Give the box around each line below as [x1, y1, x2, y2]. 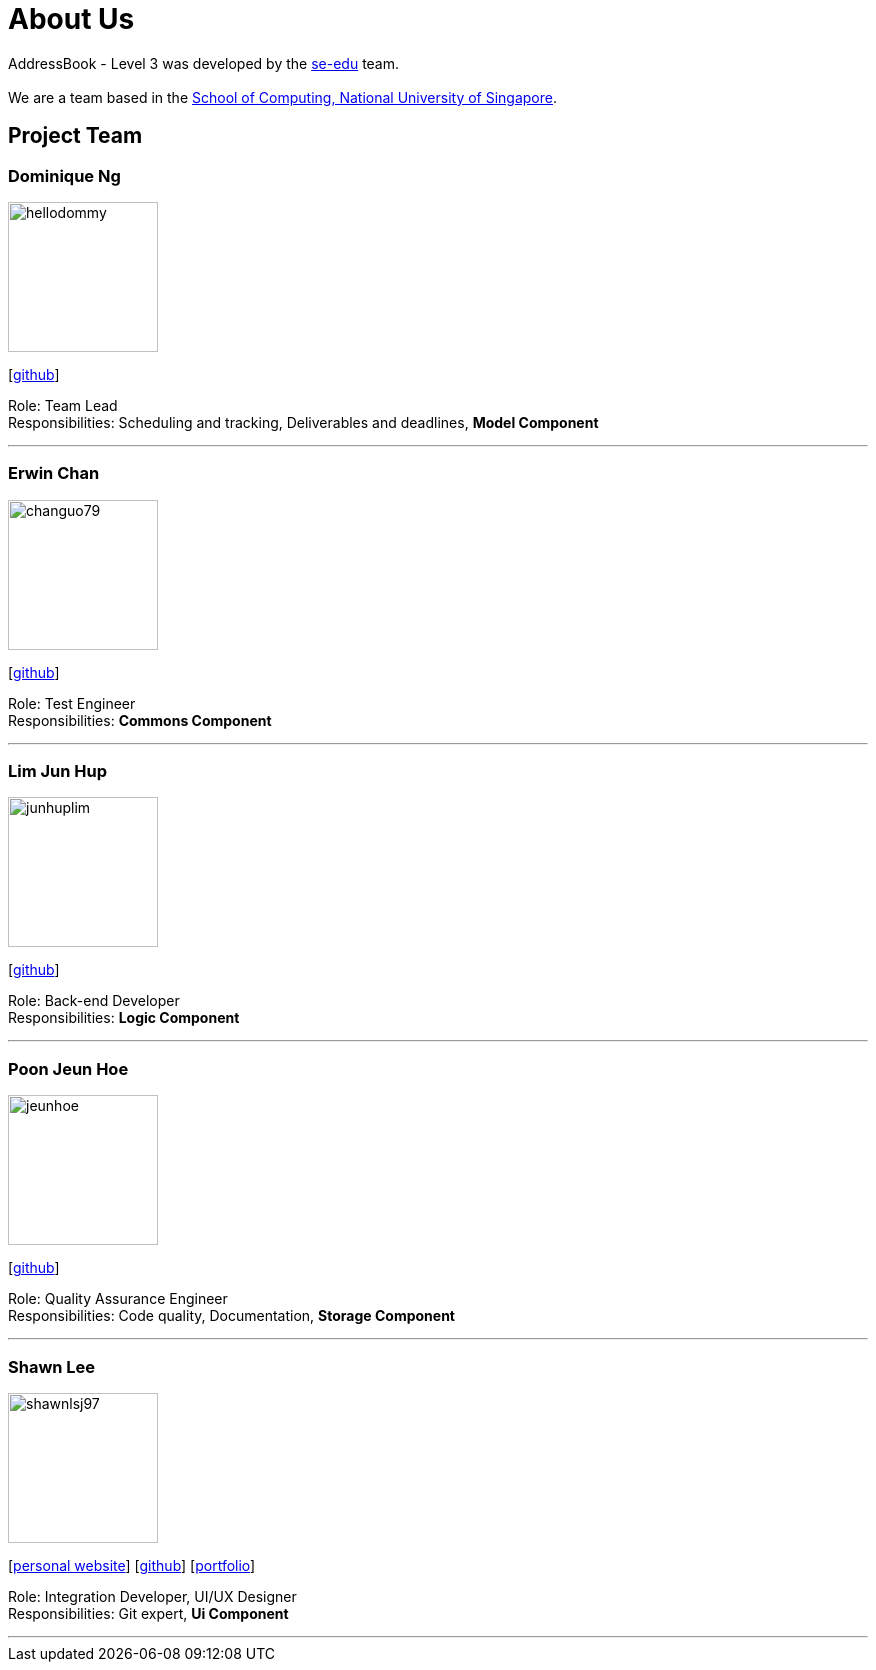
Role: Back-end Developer [8, 992, 180, 1010]
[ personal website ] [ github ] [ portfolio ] [8, 1556, 256, 1574]
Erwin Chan [8, 463, 100, 484]
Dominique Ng [8, 165, 121, 186]
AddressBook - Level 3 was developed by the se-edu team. [8, 54, 400, 72]
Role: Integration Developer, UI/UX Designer [8, 1587, 297, 1605]
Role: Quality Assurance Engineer [8, 1290, 228, 1308]
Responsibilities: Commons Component [8, 711, 272, 729]
